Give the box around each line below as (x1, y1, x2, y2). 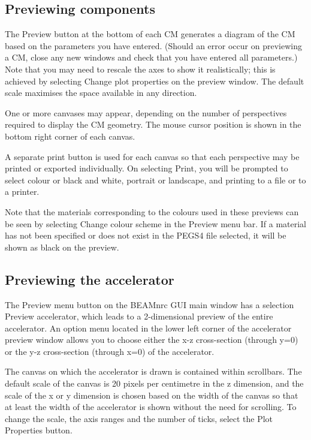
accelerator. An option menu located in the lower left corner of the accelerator (5, 321, 292, 334)
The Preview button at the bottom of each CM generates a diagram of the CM (5, 28, 295, 40)
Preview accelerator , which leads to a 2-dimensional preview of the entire (5, 310, 273, 323)
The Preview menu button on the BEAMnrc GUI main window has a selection (5, 298, 294, 311)
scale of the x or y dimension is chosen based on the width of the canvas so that (5, 388, 298, 401)
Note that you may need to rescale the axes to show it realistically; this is (5, 62, 276, 75)
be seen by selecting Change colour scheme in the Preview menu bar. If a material (5, 217, 306, 230)
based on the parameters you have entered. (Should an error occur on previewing (5, 39, 302, 52)
